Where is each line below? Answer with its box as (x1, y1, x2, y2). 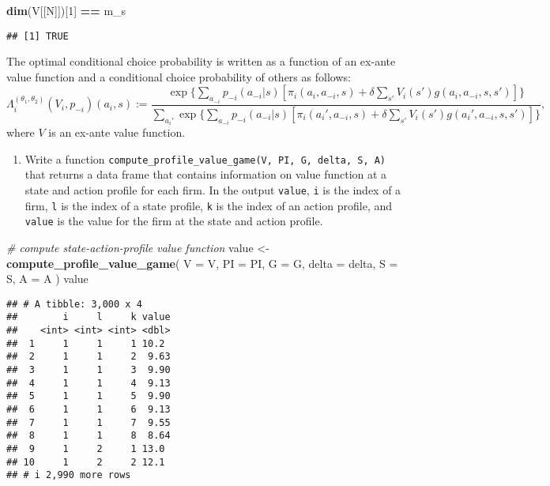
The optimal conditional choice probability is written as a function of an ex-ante (6, 53, 396, 70)
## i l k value (6, 311, 171, 323)
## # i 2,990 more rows (6, 469, 131, 481)
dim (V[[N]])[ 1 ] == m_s (6, 2, 126, 18)
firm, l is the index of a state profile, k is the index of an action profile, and (24, 197, 393, 213)
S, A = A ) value (6, 270, 89, 287)
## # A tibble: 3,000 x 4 (6, 298, 142, 310)
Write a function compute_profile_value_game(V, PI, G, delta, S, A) (24, 150, 386, 167)
